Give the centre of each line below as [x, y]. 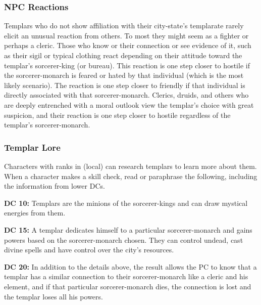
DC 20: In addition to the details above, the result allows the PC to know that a [130, 266]
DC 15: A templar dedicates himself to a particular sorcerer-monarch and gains [128, 229]
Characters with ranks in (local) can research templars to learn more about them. [130, 166]
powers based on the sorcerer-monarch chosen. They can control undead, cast [124, 239]
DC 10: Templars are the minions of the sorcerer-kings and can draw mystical [126, 203]
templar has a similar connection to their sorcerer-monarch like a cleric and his [126, 276]
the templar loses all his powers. [54, 296]
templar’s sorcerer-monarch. [47, 125]
